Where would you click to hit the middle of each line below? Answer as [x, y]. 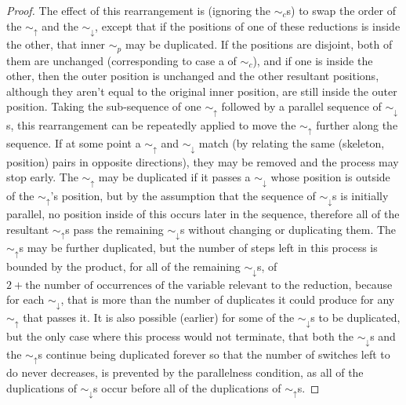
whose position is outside [330, 177]
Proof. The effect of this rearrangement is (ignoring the [139, 10]
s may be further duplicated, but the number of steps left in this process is [198, 248]
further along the [357, 124]
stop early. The [42, 177]
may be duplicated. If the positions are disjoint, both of [259, 44]
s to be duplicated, [355, 317]
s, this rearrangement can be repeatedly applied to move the [151, 124]
